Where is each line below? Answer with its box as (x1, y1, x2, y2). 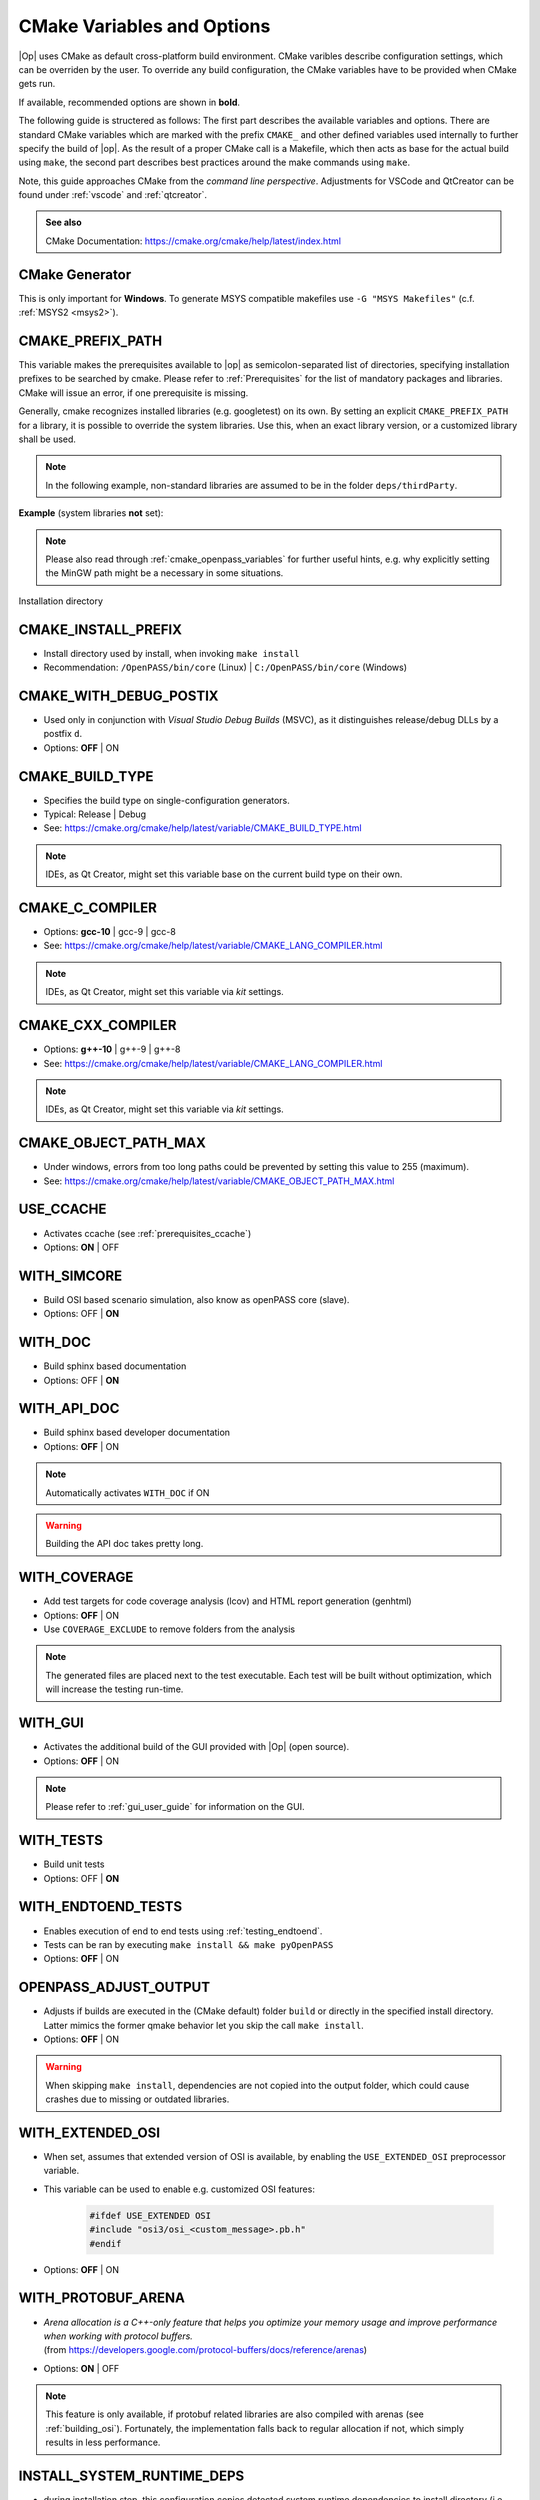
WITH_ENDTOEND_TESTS (18, 1898, 183, 1915)
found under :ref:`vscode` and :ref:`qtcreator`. (18, 189, 208, 201)
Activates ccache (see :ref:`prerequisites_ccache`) (43, 1227, 252, 1239)
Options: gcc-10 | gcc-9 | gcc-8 (43, 926, 177, 938)
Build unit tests (43, 1858, 105, 1870)
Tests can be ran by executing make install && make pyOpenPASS (43, 1938, 334, 1950)
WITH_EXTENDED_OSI (18, 2124, 160, 2141)
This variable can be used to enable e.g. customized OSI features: (43, 2183, 315, 2195)
